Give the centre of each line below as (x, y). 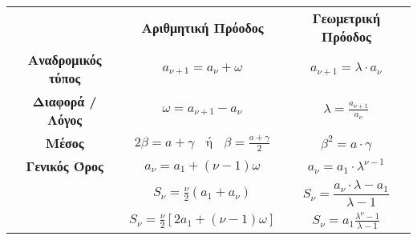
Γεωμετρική (346, 18)
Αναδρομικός (65, 60)
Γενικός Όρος (65, 166)
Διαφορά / (65, 101)
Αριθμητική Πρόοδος (202, 27)
